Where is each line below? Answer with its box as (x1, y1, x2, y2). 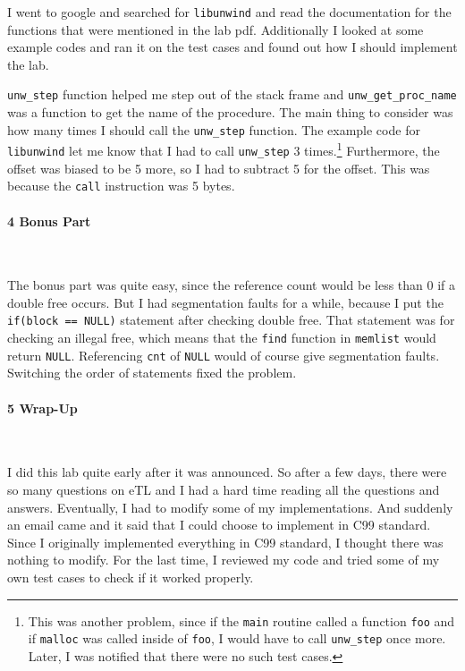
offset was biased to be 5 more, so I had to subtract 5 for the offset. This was (7, 158, 430, 177)
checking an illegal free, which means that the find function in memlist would (7, 328, 436, 347)
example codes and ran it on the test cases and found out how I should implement (7, 38, 458, 56)
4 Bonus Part (7, 211, 91, 230)
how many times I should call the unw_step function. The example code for (7, 120, 420, 139)
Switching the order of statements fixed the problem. (7, 363, 297, 382)
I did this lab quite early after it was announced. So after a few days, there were (7, 463, 447, 481)
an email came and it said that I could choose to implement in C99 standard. (7, 515, 431, 534)
